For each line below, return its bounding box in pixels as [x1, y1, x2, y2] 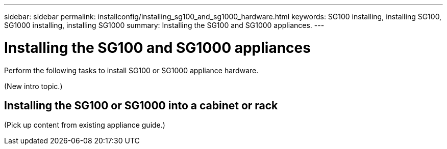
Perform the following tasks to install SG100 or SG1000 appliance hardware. [4, 66, 259, 75]
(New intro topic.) [4, 81, 63, 91]
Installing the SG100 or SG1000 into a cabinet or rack [4, 99, 278, 112]
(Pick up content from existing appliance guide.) [4, 121, 165, 130]
